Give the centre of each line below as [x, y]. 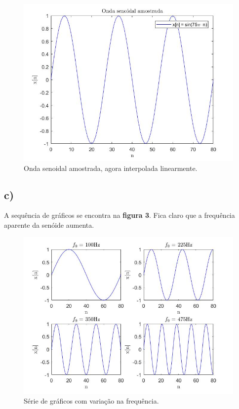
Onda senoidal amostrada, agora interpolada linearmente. [111, 168]
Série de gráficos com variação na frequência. [91, 401]
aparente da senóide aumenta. [49, 225]
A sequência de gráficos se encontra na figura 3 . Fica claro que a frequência [119, 215]
